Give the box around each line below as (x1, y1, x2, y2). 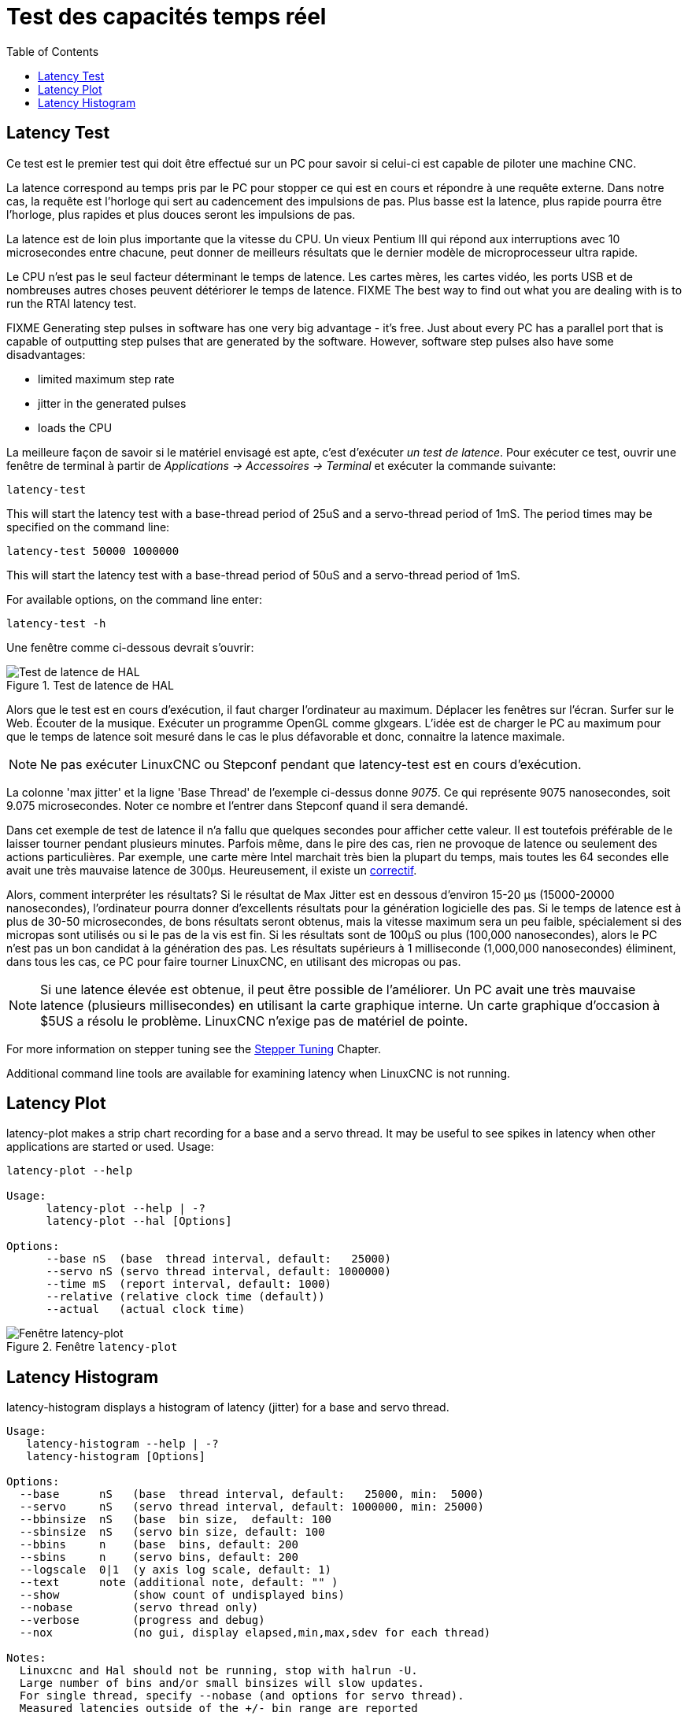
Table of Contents (6, 44, 99, 58)
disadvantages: (6, 347, 86, 361)
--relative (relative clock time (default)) (46, 1290, 325, 1304)
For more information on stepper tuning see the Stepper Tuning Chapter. (6, 1041, 381, 1056)
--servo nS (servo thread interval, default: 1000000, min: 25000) (19, 1500, 484, 1514)
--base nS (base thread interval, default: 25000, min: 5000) (19, 1488, 484, 1501)
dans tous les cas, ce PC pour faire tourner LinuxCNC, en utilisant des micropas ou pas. (6, 954, 461, 968)
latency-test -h (6, 616, 106, 630)
